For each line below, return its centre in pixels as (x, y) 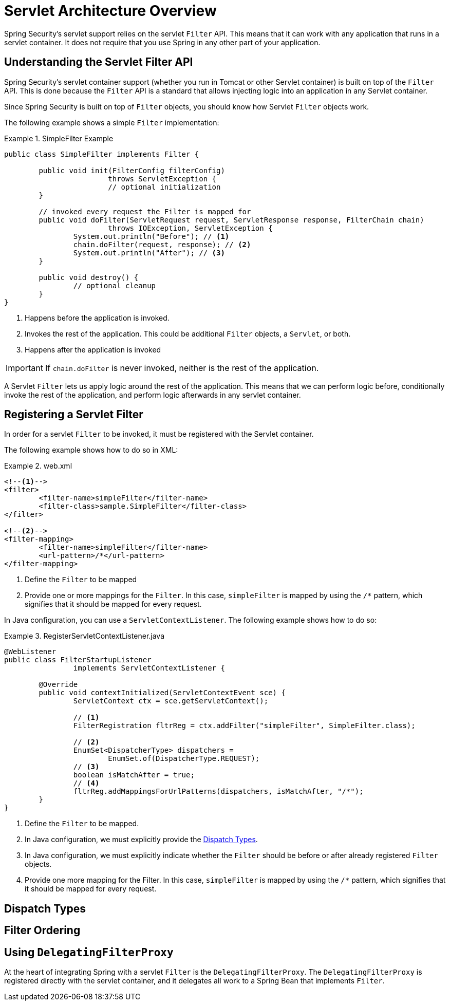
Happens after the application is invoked (93, 349)
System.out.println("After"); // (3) (149, 253)
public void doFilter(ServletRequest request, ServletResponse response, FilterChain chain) (231, 220)
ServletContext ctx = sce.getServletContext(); (171, 701)
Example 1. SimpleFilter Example (59, 138)
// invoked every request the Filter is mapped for (145, 211)
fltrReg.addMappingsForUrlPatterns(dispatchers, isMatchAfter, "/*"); (218, 792)
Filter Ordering (42, 930)
